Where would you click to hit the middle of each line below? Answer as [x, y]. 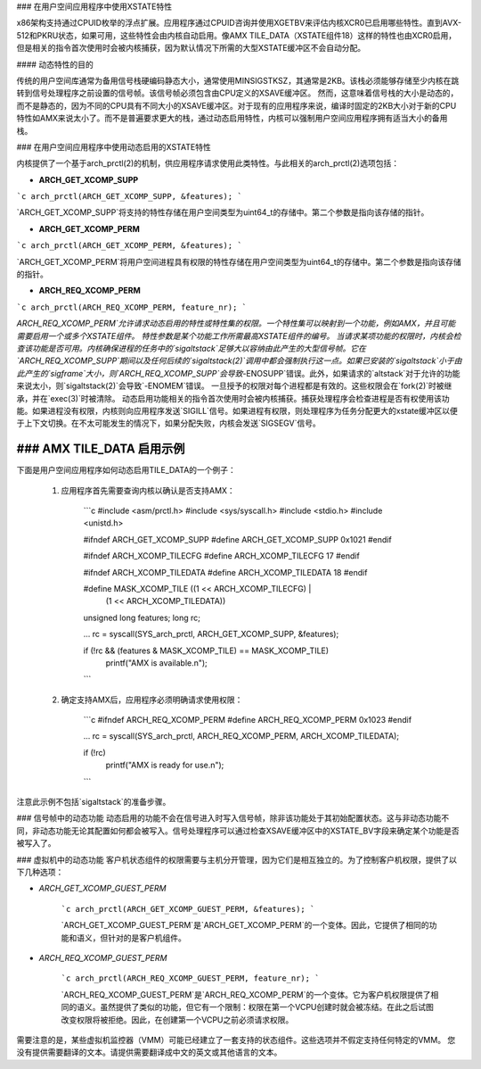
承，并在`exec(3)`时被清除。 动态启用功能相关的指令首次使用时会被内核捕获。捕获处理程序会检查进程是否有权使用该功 [233, 398]
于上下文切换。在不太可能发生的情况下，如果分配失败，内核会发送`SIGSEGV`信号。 [168, 423]
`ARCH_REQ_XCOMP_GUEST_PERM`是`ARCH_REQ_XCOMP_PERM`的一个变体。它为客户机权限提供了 [246, 994]
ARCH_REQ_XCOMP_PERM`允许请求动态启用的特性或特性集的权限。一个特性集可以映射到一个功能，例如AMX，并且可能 [236, 323]
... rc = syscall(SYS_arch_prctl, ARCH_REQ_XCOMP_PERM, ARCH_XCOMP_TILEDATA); [241, 736]
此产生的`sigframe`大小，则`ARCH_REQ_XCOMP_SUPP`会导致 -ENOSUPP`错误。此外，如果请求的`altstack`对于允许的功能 [238, 373]
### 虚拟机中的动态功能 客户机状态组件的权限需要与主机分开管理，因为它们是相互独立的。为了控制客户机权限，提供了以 [237, 859]
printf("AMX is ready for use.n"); [165, 765]
